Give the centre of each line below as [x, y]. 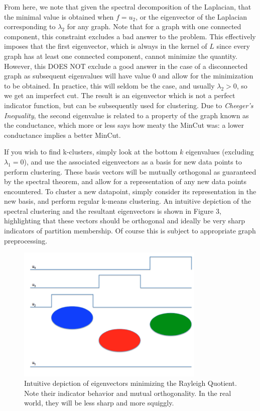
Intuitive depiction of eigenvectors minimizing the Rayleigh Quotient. [131, 383]
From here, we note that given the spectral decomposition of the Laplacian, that [128, 7]
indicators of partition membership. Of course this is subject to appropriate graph [130, 231]
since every [233, 46]
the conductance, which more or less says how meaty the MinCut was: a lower [124, 125]
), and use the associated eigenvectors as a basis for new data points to [133, 161]
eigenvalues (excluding [220, 152]
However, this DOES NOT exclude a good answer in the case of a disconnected [126, 66]
